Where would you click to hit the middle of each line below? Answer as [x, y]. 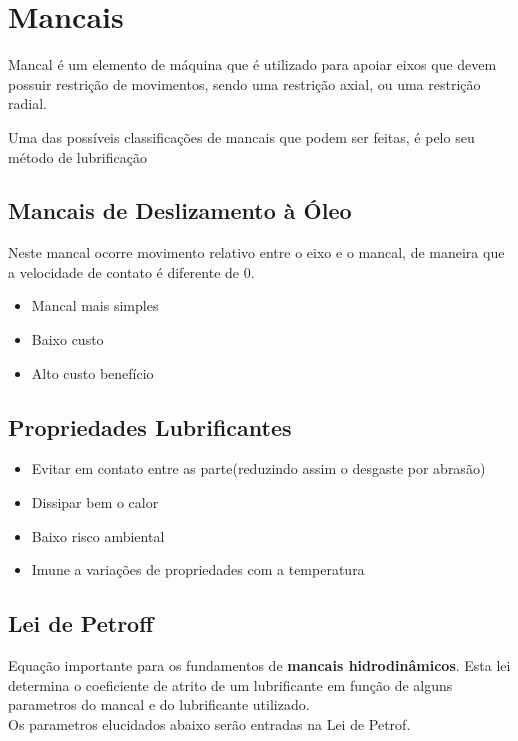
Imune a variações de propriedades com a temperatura [198, 569]
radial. [27, 103]
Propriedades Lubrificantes [150, 426]
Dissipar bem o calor [95, 502]
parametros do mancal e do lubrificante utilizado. [159, 704]
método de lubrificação [77, 156]
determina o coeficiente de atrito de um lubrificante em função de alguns [230, 684]
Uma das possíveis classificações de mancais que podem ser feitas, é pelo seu [241, 136]
